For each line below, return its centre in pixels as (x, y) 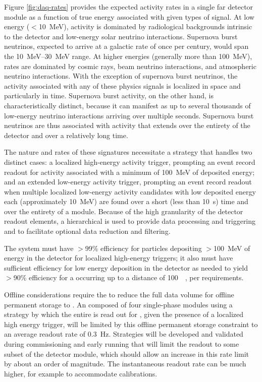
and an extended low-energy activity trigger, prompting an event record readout (128, 182)
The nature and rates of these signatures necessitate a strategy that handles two (128, 152)
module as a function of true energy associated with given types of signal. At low (129, 16)
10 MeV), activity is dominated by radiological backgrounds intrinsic (145, 26)
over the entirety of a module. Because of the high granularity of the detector (124, 211)
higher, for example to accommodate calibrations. (81, 373)
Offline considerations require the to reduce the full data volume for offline (119, 295)
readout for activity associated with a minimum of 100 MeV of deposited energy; (129, 172)
